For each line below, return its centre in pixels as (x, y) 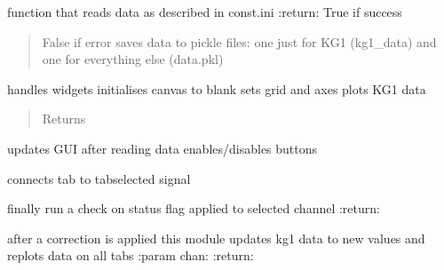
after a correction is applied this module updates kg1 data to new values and (216, 238)
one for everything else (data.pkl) (133, 59)
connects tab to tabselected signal (99, 178)
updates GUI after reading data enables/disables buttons (163, 148)
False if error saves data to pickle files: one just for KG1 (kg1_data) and (239, 41)
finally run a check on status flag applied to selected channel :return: (194, 208)
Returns (64, 119)
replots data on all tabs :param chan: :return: (131, 255)
